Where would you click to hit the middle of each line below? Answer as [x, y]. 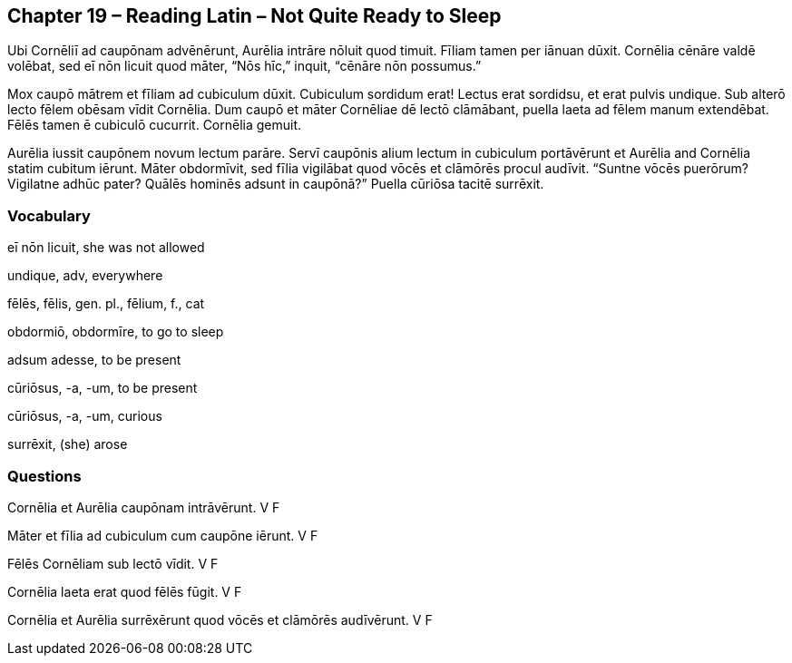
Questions [44, 476]
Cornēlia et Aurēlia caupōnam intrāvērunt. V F [144, 507]
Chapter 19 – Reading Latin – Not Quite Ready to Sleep [254, 16]
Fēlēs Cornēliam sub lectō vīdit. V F [113, 563]
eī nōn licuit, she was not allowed [106, 248]
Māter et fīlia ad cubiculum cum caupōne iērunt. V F [163, 535]
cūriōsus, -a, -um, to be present [103, 388]
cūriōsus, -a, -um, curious [85, 416]
